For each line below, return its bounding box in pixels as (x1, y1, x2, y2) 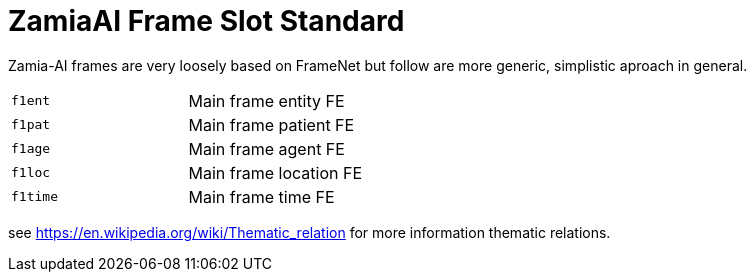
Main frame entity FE (188, 90, 345, 111)
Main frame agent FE (188, 138, 345, 159)
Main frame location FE (188, 162, 363, 183)
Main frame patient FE (188, 114, 355, 135)
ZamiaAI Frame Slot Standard (8, 4, 405, 38)
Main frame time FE (188, 186, 335, 207)
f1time (11, 189, 58, 205)
